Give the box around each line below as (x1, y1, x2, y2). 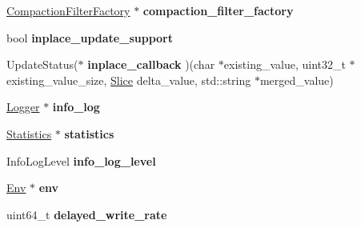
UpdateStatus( (6, 56, 78, 73)
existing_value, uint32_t (223, 56, 346, 73)
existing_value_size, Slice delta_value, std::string (6, 71, 251, 88)
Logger (6, 98, 40, 115)
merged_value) (259, 71, 334, 88)
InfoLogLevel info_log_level (6, 152, 156, 169)
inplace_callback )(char (87, 56, 215, 73)
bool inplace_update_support (6, 29, 173, 46)
